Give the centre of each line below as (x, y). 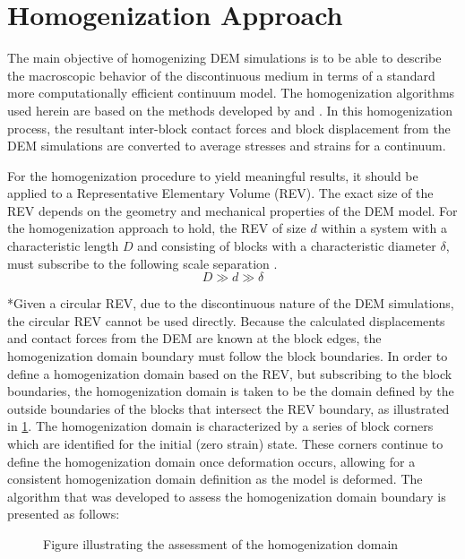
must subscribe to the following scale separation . (142, 263)
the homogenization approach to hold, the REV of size (157, 228)
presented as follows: (64, 514)
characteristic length (63, 246)
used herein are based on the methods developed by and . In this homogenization (230, 110)
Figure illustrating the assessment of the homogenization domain (221, 543)
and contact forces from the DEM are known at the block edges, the (194, 338)
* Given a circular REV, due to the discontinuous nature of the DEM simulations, (231, 303)
